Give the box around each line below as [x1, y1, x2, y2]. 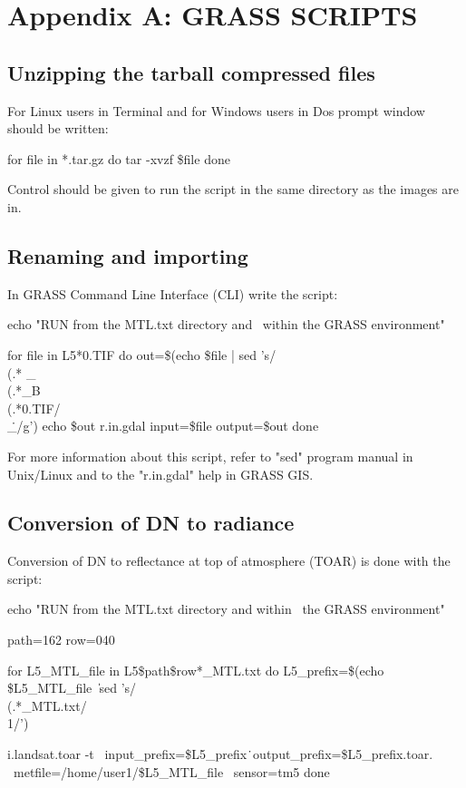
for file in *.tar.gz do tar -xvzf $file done [7, 149, 230, 168]
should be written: [7, 119, 109, 138]
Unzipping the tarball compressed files [7, 58, 375, 86]
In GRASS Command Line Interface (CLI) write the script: [7, 284, 338, 303]
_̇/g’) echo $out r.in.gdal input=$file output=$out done [7, 416, 319, 435]
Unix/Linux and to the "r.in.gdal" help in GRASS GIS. [7, 464, 314, 483]
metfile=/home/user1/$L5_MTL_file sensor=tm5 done [13, 762, 330, 781]
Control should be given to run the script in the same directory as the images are [7, 180, 459, 199]
